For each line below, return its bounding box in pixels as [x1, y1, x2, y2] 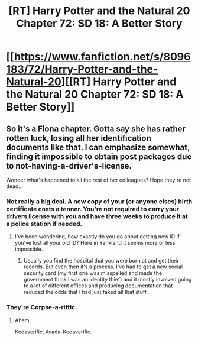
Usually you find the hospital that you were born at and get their [23, 257, 179, 264]
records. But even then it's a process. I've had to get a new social [23, 263, 183, 270]
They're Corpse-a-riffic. [6, 303, 77, 312]
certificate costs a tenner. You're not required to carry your [6, 205, 179, 213]
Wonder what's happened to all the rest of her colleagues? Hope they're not [6, 176, 191, 183]
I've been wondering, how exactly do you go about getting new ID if [14, 233, 180, 240]
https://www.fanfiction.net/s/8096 [14, 50, 191, 63]
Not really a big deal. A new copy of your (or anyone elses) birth [6, 197, 193, 205]
